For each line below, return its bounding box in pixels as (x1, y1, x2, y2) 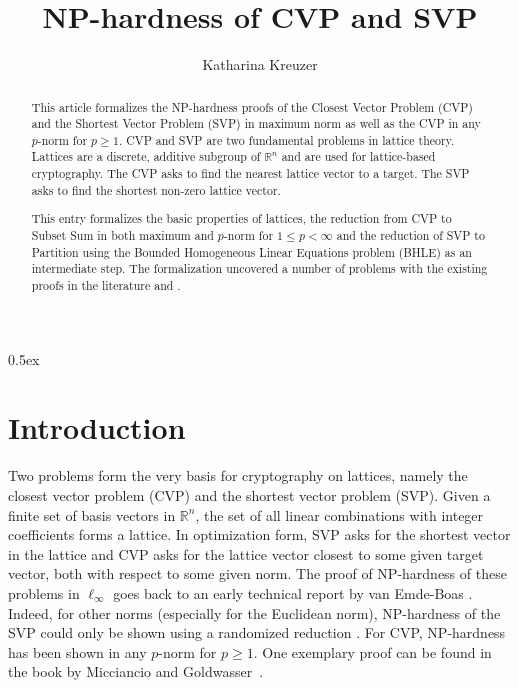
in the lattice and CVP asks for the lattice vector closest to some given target (8, 543, 484, 564)
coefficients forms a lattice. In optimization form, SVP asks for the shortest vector (8, 524, 511, 545)
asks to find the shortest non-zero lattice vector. (31, 181, 281, 198)
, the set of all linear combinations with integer (195, 504, 484, 525)
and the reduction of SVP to (336, 227, 485, 243)
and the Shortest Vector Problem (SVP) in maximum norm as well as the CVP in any (31, 115, 481, 132)
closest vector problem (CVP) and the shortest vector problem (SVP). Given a (8, 484, 491, 505)
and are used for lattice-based (281, 148, 436, 165)
